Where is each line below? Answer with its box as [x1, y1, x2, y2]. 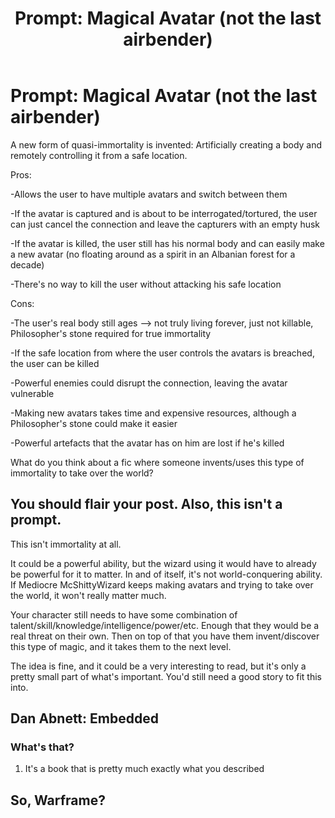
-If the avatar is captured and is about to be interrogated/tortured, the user [10, 207, 318, 219]
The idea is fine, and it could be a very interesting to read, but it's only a [10, 660, 307, 672]
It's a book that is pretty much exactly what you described [24, 763, 265, 775]
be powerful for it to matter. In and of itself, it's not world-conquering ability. [10, 568, 323, 580]
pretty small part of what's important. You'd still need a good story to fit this [10, 670, 322, 682]
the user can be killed [10, 357, 100, 369]
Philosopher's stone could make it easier [10, 417, 178, 429]
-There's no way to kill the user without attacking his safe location [10, 278, 282, 290]
